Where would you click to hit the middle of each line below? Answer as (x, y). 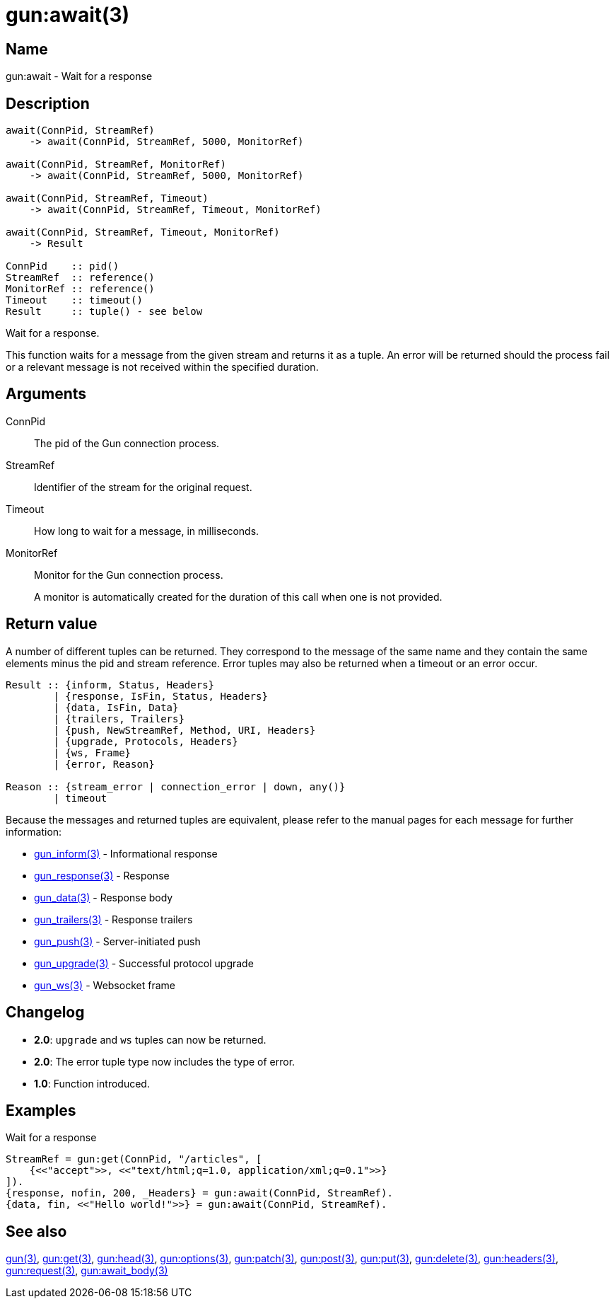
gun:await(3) (68, 15)
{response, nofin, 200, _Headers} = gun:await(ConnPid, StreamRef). (199, 1193)
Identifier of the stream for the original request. (143, 487)
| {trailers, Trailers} (119, 719)
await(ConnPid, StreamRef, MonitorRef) (116, 165)
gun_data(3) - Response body (104, 897)
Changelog (45, 1012)
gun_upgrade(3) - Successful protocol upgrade (144, 963)
